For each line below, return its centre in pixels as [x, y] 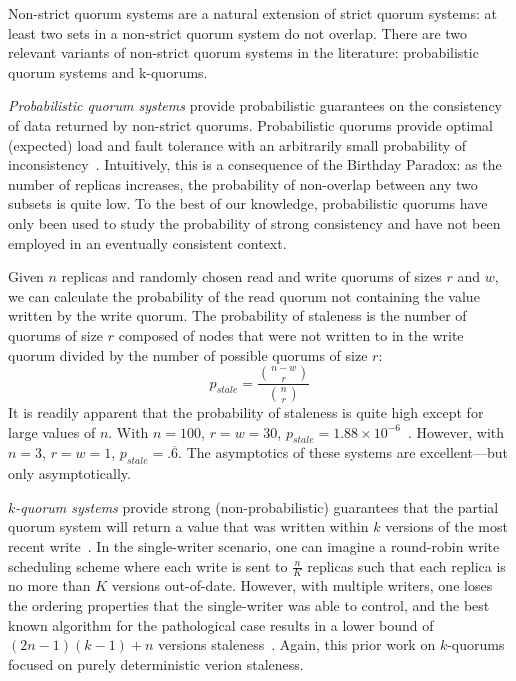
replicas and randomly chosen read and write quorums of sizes [251, 276]
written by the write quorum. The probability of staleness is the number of [237, 315]
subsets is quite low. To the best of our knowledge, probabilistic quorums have [248, 203]
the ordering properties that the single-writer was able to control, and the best [249, 604]
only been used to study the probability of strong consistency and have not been [254, 222]
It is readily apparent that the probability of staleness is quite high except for [246, 411]
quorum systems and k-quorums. [108, 71]
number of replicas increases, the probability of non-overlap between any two [243, 183]
